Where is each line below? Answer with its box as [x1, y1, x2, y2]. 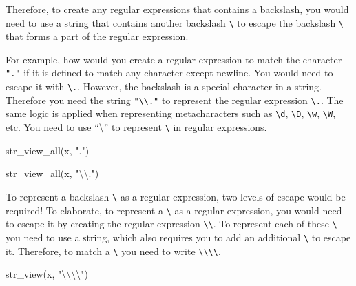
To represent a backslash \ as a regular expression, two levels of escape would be [6, 189, 346, 203]
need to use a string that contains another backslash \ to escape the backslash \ [6, 15, 344, 30]
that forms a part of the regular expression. [6, 29, 189, 43]
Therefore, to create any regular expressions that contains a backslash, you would [6, 2, 349, 16]
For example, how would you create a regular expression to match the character [6, 52, 342, 66]
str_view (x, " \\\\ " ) [6, 267, 88, 281]
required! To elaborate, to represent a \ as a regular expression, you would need [6, 203, 342, 217]
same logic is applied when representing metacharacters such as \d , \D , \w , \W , [6, 106, 336, 121]
